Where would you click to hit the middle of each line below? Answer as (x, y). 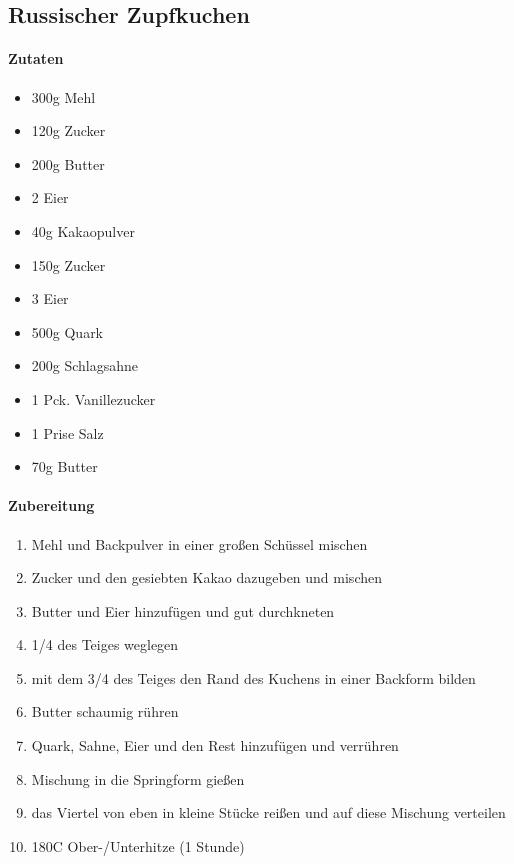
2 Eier (50, 197)
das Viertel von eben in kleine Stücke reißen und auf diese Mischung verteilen (268, 812)
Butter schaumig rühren (105, 711)
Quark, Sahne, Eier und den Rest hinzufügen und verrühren (215, 745)
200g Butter (68, 163)
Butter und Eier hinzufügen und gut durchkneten (183, 610)
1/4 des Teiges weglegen (105, 644)
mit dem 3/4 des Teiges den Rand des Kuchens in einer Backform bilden (253, 677)
